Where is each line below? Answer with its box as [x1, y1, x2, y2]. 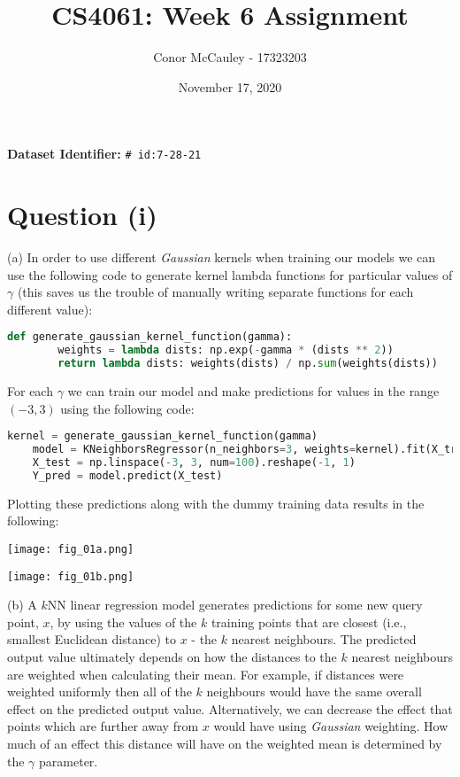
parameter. [39, 751, 98, 770]
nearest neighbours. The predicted [231, 630, 417, 649]
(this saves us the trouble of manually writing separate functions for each [17, 283, 414, 301]
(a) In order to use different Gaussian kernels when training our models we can [7, 248, 436, 267]
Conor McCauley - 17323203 [153, 48, 307, 66]
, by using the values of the [50, 612, 197, 631]
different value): [7, 299, 93, 318]
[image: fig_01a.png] [7, 542, 134, 556]
